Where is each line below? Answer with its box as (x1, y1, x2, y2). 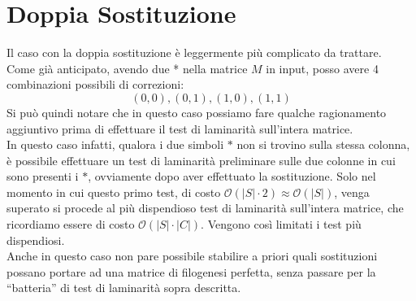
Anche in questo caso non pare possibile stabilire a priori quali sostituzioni (6, 247, 378, 264)
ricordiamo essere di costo (6, 216, 135, 233)
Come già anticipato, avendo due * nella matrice (6, 59, 248, 76)
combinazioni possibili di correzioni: (6, 76, 184, 93)
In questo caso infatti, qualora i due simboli (6, 136, 224, 153)
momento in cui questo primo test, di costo (6, 183, 221, 200)
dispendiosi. (6, 231, 65, 248)
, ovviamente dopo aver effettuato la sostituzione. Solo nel (88, 168, 376, 185)
